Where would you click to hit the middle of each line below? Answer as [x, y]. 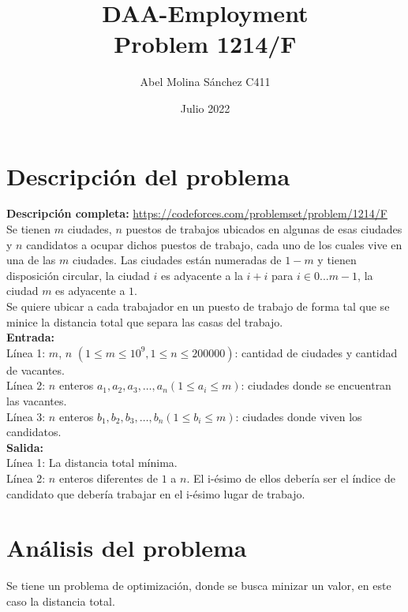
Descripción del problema [148, 175]
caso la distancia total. [61, 601]
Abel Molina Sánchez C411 [205, 82]
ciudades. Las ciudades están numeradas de [177, 260]
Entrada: [31, 337]
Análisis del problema [127, 548]
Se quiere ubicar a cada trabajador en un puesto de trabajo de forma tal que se [198, 306]
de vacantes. [36, 369]
